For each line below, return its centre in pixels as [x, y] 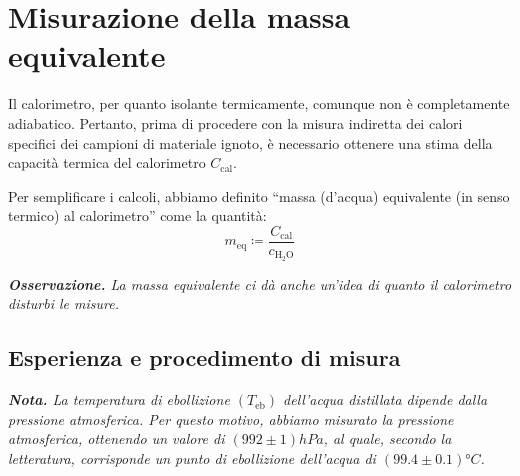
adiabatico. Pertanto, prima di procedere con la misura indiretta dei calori [235, 122]
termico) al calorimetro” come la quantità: [137, 215]
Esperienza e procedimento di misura [204, 357]
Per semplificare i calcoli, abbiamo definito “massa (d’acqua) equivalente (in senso [259, 195]
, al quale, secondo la [387, 438]
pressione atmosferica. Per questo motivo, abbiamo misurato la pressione [231, 418]
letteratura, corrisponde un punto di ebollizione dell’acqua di [192, 457]
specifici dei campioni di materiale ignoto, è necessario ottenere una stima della [250, 142]
